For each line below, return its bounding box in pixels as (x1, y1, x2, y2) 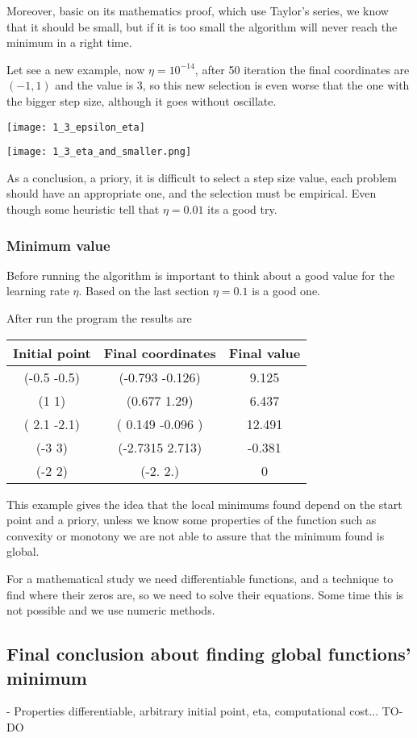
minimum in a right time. (6, 34, 132, 51)
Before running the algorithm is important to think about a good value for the (6, 266, 395, 283)
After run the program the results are (6, 310, 192, 327)
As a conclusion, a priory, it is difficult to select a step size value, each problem (6, 169, 397, 186)
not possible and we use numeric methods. (6, 602, 215, 619)
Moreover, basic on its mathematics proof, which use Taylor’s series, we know (6, 2, 389, 19)
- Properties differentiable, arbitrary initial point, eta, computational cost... (6, 703, 379, 719)
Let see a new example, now (6, 60, 145, 77)
